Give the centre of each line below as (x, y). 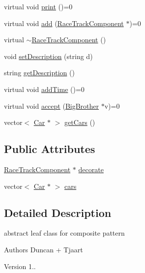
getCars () (80, 122)
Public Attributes (50, 149)
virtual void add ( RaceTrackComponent (64, 23)
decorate (91, 169)
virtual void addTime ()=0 (44, 89)
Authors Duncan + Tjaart (43, 249)
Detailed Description (58, 212)
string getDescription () (39, 73)
